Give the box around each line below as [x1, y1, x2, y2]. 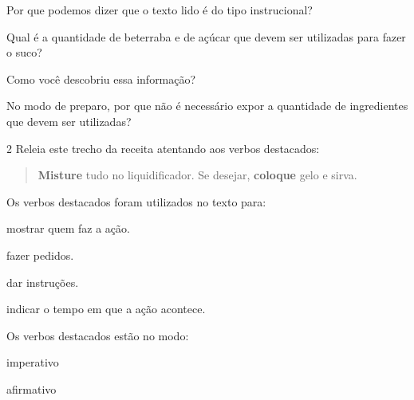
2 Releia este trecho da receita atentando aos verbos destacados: [6, 139, 320, 156]
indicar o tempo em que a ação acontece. [6, 300, 206, 317]
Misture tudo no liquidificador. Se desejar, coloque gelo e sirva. [37, 167, 357, 183]
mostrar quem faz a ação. [6, 220, 130, 237]
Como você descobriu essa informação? [6, 70, 196, 87]
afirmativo [6, 380, 57, 397]
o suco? [6, 44, 42, 61]
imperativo [6, 354, 59, 371]
